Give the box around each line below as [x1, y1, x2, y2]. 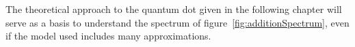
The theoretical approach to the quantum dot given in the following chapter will [5, 2, 342, 16]
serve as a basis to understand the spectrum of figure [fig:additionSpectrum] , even [5, 15, 350, 29]
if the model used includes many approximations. [5, 29, 211, 43]
